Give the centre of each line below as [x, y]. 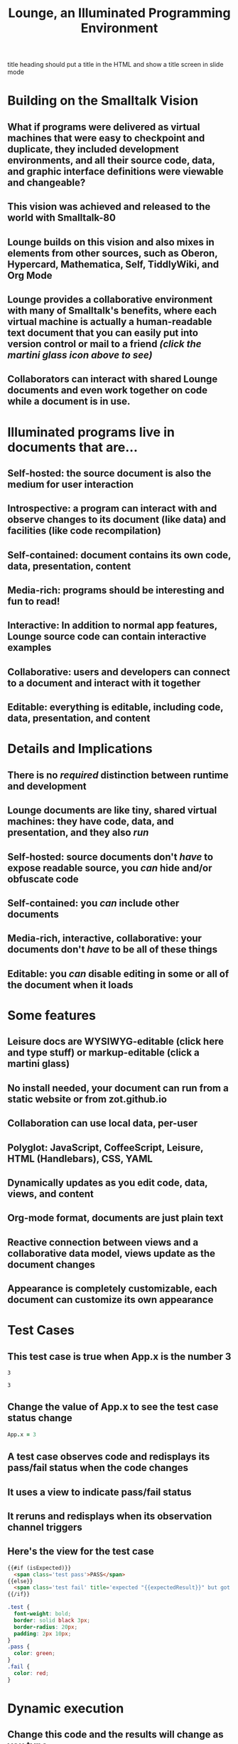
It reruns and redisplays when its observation [110, 1516]
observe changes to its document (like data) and [117, 520]
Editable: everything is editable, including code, [115, 707]
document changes [52, 1264]
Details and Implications [80, 749]
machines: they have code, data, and [91, 822]
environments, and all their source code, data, [111, 160]
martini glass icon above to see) [80, 355]
